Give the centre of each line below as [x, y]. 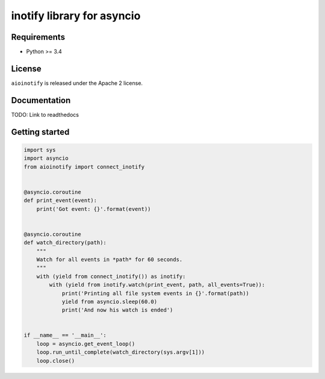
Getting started [40, 132]
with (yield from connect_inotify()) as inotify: [111, 276]
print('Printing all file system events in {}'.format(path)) [156, 293]
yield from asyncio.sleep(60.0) [110, 302]
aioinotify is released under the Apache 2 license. [77, 83]
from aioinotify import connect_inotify [84, 167]
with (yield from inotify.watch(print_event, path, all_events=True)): [157, 285]
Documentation [41, 100]
